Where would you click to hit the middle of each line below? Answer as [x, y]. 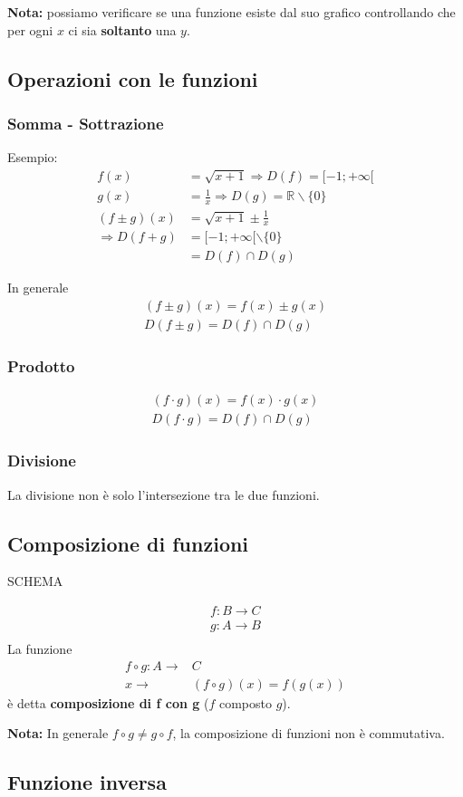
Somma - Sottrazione [86, 123]
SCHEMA [35, 581]
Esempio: [33, 157]
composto [245, 702]
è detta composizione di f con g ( [108, 702]
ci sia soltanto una [122, 29]
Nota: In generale [58, 733]
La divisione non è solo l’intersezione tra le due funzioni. [164, 494]
